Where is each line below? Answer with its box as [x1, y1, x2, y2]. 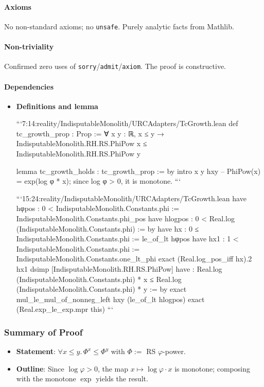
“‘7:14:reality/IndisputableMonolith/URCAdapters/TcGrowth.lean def [16, 118, 238, 129]
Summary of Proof [4, 325, 83, 338]
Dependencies [4, 81, 54, 92]
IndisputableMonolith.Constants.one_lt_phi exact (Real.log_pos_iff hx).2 [16, 253, 252, 264]
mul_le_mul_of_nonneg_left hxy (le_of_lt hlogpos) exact [16, 293, 205, 304]
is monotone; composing [174, 363, 250, 374]
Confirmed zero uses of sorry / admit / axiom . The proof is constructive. [4, 61, 226, 72]
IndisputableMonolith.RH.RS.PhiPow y [16, 148, 141, 159]
